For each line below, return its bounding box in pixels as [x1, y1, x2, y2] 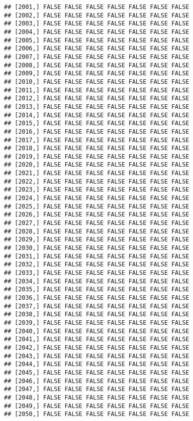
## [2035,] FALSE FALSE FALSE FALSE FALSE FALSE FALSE [4, 286, 190, 293]
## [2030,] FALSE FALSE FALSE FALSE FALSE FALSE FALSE [4, 244, 190, 252]
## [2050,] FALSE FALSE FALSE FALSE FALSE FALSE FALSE [4, 411, 190, 418]
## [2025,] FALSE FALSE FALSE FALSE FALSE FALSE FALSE [4, 203, 190, 210]
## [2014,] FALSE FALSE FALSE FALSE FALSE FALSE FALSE [4, 111, 190, 119]
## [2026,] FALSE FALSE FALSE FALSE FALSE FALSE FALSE [4, 211, 190, 218]
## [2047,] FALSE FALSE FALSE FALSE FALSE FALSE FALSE [4, 386, 190, 393]
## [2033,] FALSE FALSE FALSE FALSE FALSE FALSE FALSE [4, 269, 190, 276]
